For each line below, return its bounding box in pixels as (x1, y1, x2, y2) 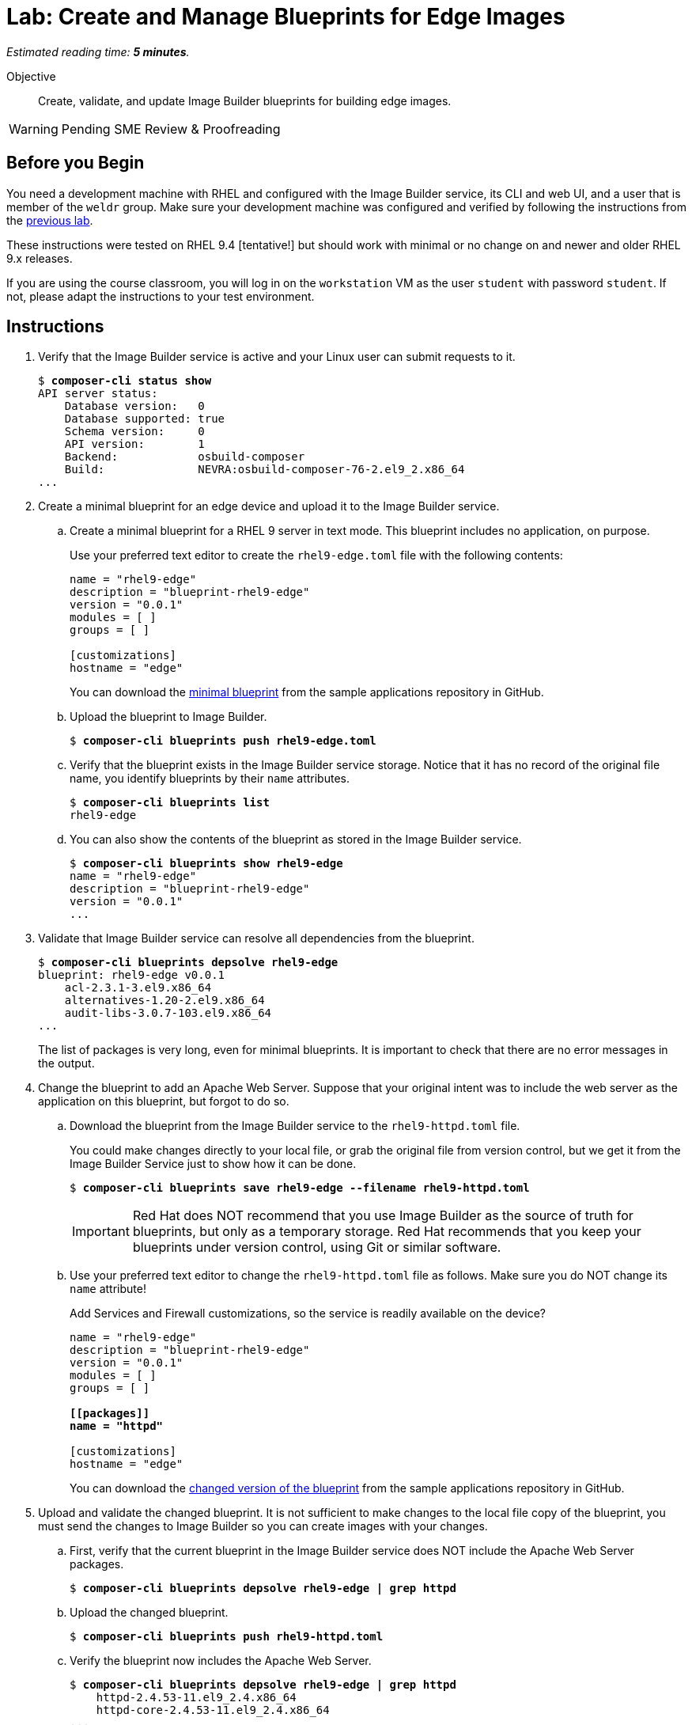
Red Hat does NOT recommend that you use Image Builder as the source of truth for (132, 1207, 633, 1224)
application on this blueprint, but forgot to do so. (38, 1094, 289, 1109)
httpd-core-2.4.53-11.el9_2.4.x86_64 (96, 1704, 330, 1717)
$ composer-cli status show (38, 374, 212, 388)
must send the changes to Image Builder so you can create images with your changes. (38, 1519, 488, 1534)
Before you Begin (6, 153, 145, 173)
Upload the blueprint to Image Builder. (70, 710, 267, 724)
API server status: (38, 387, 158, 400)
